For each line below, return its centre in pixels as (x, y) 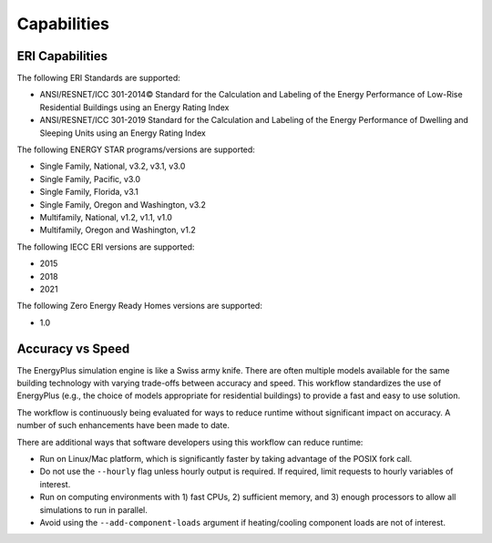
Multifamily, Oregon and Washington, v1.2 (118, 230)
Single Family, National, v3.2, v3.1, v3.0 (113, 166)
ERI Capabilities (62, 56)
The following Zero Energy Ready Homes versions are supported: (140, 306)
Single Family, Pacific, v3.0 (90, 179)
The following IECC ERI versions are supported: (106, 247)
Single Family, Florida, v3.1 (89, 192)
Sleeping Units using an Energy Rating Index (123, 133)
